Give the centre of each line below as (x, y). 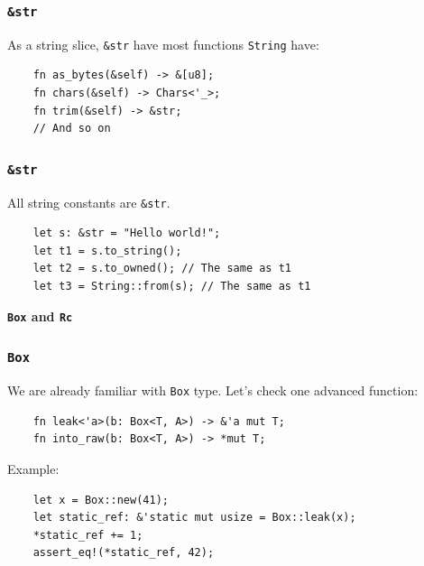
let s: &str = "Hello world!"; (127, 233)
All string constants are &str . (89, 202)
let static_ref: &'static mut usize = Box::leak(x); (194, 518)
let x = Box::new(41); (101, 500)
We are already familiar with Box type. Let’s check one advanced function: (213, 390)
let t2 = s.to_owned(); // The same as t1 (162, 269)
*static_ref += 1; (88, 535)
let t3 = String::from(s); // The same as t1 (172, 287)
